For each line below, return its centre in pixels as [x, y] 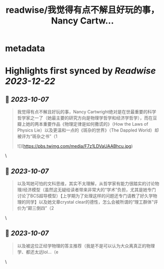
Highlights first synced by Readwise [81, 71]
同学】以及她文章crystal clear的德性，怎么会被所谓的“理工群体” [90, 202]
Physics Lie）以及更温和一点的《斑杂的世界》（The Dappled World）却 [88, 130]
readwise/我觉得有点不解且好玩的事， [82, 10]
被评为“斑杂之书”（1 [37, 136]
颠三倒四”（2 [41, 208]
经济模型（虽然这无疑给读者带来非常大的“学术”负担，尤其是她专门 [89, 190]
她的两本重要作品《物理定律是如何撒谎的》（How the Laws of [87, 124]
